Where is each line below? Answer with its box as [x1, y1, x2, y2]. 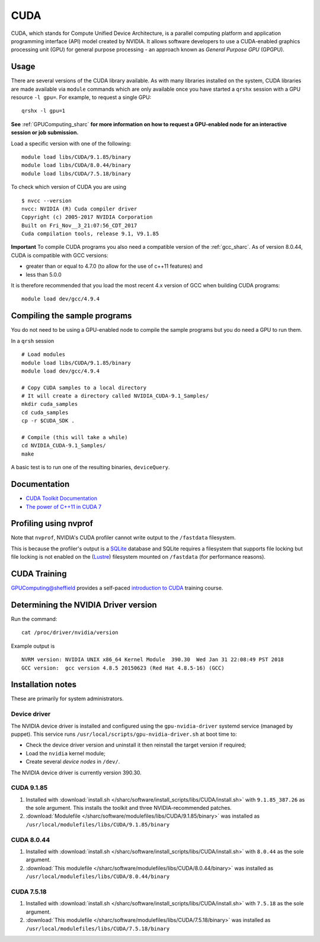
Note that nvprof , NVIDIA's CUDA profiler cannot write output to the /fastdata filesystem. [11, 534, 236, 542]
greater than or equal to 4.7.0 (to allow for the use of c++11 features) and [25, 262, 203, 270]
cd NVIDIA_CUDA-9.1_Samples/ [21, 442, 106, 449]
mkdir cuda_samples [21, 400, 78, 408]
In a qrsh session [11, 337, 55, 344]
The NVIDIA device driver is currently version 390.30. [11, 769, 142, 776]
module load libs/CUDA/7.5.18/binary [21, 170, 132, 177]
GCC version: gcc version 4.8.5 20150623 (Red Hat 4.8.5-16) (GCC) [21, 664, 225, 671]
